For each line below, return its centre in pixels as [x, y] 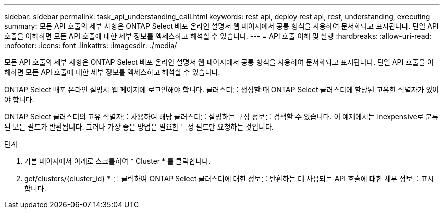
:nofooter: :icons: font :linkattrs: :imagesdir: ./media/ [91, 45]
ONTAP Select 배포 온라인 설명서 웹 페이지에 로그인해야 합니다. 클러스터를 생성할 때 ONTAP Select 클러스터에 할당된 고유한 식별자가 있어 [222, 89]
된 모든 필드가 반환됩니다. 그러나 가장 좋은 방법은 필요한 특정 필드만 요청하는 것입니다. [139, 127]
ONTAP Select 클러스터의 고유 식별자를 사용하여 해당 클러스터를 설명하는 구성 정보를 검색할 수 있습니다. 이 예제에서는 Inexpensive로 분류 [221, 117]
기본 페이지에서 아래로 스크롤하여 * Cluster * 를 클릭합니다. [118, 161]
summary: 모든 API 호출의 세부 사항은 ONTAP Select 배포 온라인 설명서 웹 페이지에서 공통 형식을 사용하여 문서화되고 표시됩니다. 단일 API [221, 26]
